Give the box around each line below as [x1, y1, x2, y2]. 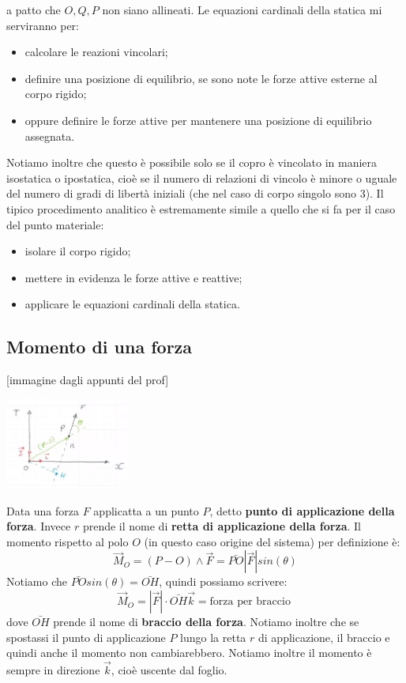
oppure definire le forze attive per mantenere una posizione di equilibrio [24, 111, 372, 128]
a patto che [6, 2, 61, 17]
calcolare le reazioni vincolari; [24, 43, 168, 60]
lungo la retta [180, 628, 246, 645]
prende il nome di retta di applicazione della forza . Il [82, 518, 361, 534]
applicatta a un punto [93, 502, 199, 519]
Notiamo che [6, 573, 67, 590]
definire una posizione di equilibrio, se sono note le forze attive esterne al [24, 70, 378, 86]
